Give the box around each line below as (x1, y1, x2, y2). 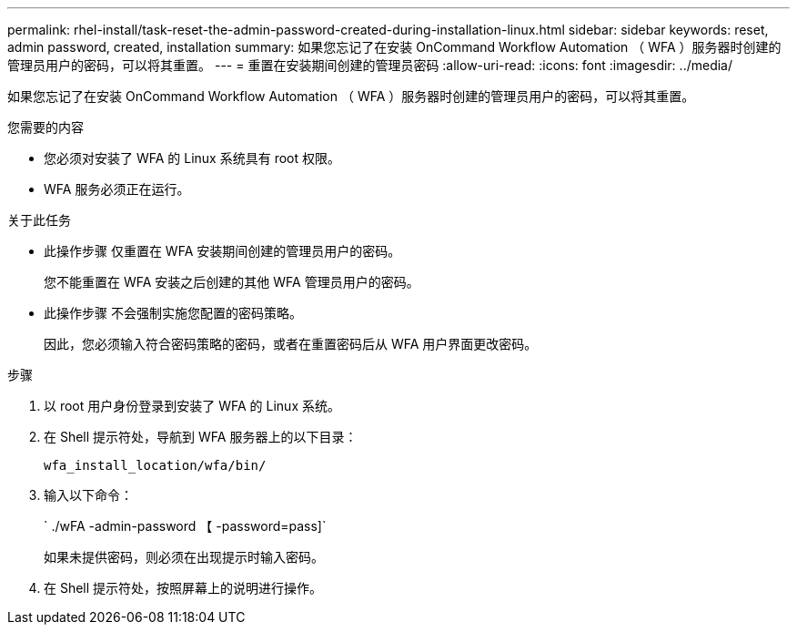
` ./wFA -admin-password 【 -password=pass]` (44, 518, 327, 534)
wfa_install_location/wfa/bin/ (44, 458, 267, 473)
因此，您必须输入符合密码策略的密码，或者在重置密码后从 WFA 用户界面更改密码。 (44, 336, 538, 352)
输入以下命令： (44, 487, 133, 503)
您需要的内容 (7, 119, 84, 135)
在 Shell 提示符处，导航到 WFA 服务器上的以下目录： (44, 429, 358, 444)
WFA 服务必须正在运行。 (44, 181, 190, 197)
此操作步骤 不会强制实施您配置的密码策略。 (44, 305, 302, 321)
